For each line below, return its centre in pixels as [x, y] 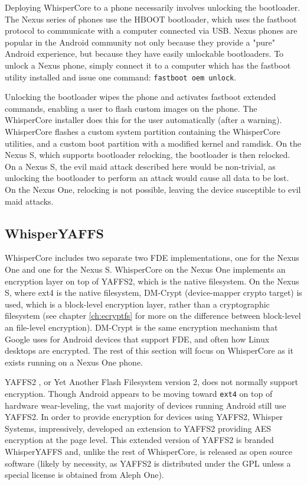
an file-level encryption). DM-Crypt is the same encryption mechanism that [141, 327]
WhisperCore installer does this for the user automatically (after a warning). [143, 120]
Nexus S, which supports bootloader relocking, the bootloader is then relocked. [148, 155]
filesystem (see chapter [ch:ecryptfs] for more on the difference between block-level [153, 316]
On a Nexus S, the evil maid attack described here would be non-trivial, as [140, 166]
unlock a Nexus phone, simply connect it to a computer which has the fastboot [148, 65]
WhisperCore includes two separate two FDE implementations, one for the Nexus [152, 258]
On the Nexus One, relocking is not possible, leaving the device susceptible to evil [153, 189]
